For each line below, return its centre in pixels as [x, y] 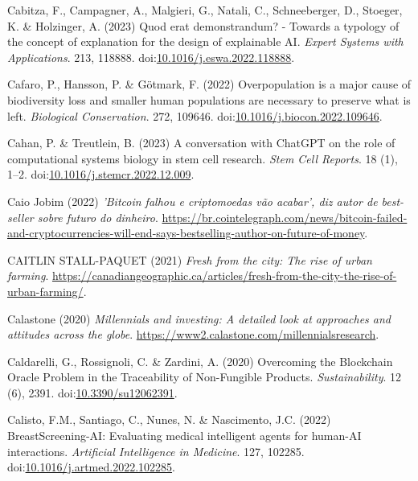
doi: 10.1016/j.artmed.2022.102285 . [91, 467]
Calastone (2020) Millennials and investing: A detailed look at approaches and [199, 318]
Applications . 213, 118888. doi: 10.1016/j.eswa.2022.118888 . [151, 57]
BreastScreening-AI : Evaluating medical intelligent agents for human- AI [184, 436]
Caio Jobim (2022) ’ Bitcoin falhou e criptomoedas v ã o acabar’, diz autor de [193, 201]
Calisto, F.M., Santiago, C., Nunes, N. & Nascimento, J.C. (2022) [169, 419]
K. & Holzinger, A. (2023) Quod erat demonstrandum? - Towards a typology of [203, 25]
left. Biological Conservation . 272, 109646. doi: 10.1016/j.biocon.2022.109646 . [195, 115]
